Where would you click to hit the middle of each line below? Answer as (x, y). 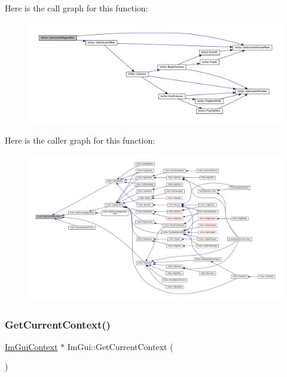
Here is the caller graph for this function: (80, 140)
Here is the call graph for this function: (77, 8)
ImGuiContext (31, 346)
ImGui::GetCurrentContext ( (120, 346)
